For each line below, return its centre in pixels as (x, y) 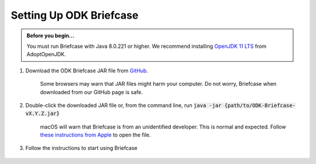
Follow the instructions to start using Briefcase (81, 148)
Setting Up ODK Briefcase (75, 15)
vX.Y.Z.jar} (42, 114)
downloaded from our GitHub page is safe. (91, 92)
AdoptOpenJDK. (47, 54)
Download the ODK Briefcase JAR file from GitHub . (87, 71)
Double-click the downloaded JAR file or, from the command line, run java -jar (123, 105)
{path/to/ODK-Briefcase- (260, 105)
